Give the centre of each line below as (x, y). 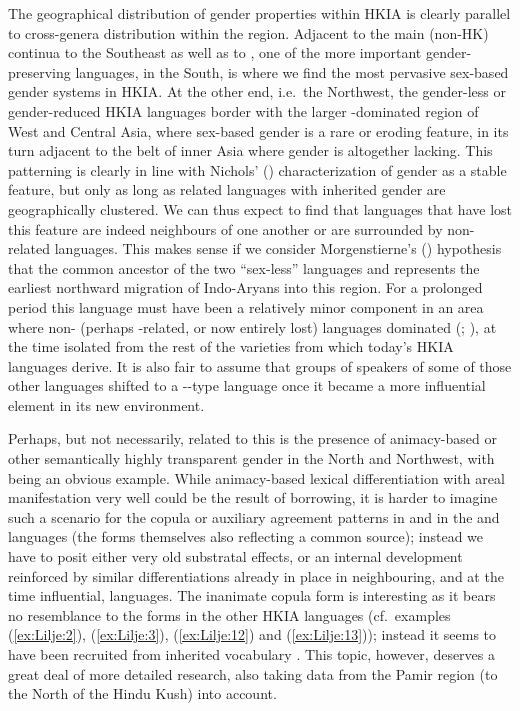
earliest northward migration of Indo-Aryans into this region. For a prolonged (245, 287)
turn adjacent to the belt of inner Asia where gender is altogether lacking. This (250, 150)
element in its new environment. (106, 404)
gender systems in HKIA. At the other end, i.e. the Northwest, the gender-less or (257, 91)
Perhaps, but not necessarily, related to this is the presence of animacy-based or (252, 438)
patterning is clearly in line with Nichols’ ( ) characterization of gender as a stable (257, 169)
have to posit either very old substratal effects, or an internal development (235, 556)
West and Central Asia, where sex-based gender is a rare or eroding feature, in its (258, 130)
